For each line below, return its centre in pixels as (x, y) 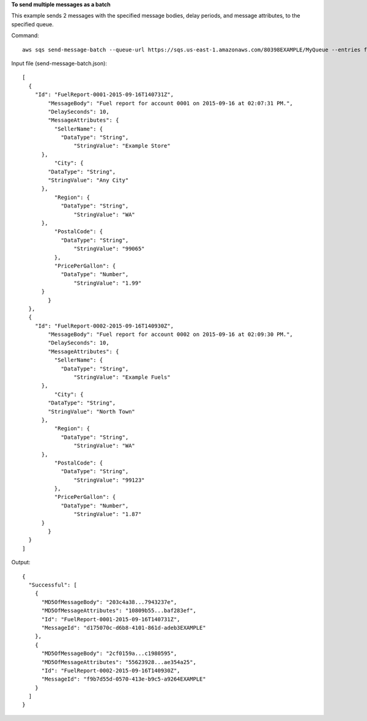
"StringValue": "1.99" (108, 283)
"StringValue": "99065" (109, 249)
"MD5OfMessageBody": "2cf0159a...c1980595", (109, 654)
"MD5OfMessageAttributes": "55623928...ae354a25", (119, 662)
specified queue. (33, 24)
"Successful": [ (53, 585)
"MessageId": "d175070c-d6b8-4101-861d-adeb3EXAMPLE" (124, 628)
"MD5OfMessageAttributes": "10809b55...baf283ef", (119, 611)
